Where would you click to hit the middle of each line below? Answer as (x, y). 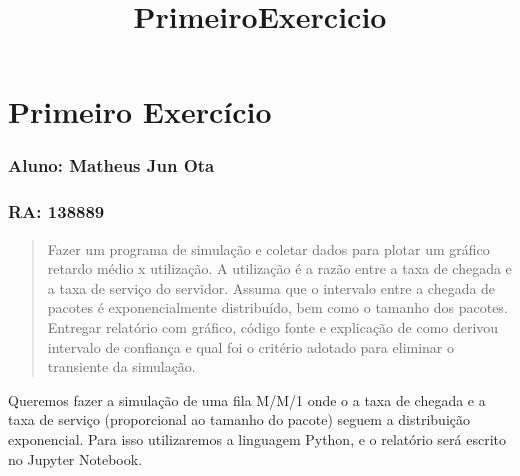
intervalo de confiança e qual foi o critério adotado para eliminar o (251, 346)
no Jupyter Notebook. (75, 458)
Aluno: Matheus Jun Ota (111, 165)
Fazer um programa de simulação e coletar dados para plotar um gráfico (268, 248)
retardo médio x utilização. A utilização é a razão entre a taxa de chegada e (279, 268)
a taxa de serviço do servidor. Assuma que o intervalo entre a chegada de (271, 287)
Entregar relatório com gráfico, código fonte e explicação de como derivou (273, 327)
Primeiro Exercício (140, 111)
